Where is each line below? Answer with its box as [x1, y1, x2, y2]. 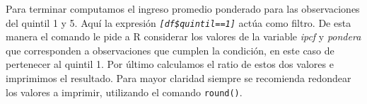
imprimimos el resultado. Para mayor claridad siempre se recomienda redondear [6, 71, 351, 86]
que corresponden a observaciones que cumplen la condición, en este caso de [6, 42, 334, 57]
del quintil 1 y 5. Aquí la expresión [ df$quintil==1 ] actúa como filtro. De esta [6, 15, 351, 30]
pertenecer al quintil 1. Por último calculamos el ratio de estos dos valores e [6, 57, 334, 71]
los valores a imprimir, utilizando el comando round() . [6, 84, 243, 99]
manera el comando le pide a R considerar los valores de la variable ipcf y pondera [6, 29, 361, 44]
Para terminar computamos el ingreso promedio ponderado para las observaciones [6, 1, 360, 16]
